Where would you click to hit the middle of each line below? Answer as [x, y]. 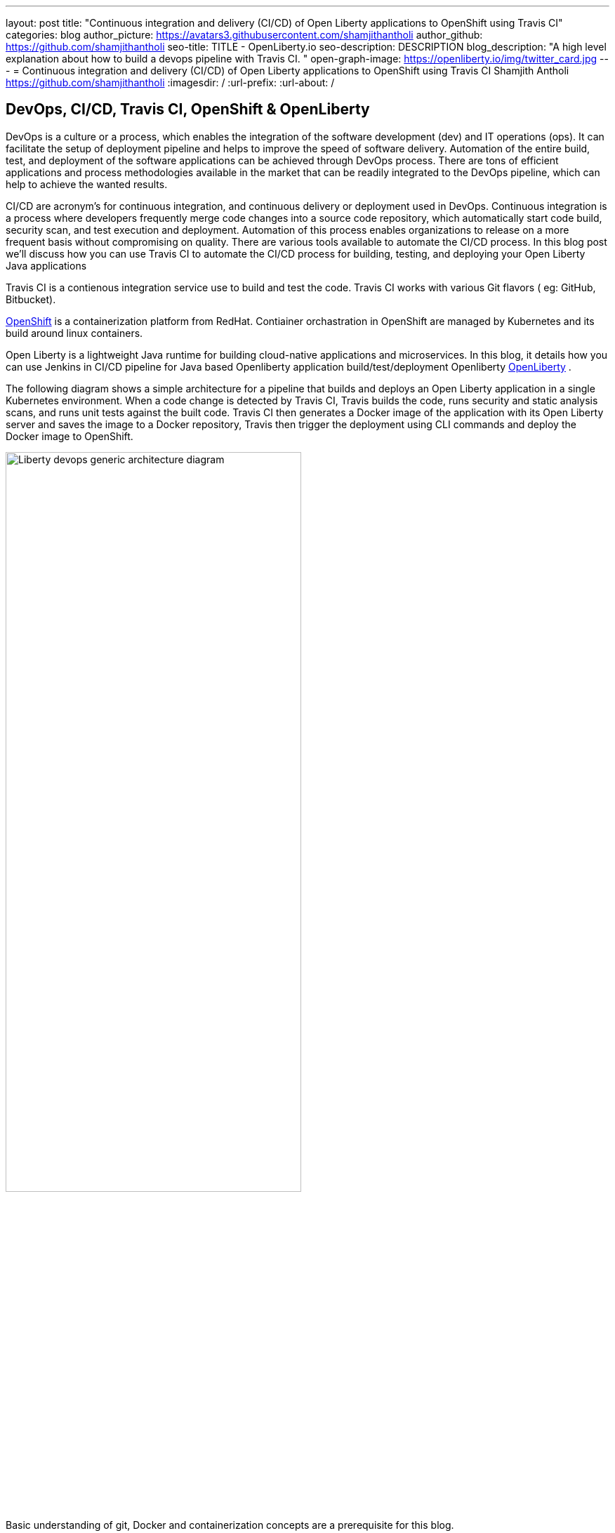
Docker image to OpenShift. [70, 436]
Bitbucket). [31, 299]
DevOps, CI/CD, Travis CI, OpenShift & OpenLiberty [188, 109]
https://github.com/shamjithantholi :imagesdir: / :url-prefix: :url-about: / [170, 82]
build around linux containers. [74, 333]
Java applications [46, 265]
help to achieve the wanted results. [87, 184]
